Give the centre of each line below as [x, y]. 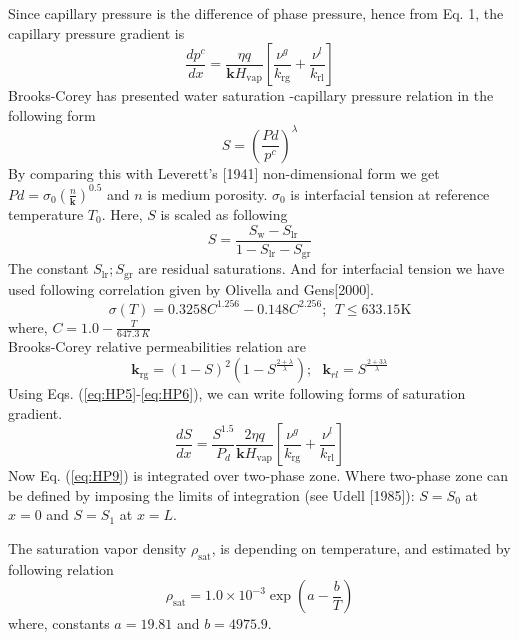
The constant [48, 268]
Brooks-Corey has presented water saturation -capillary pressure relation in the [251, 95]
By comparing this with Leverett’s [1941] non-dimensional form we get [224, 172]
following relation [61, 568]
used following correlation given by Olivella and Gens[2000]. [191, 288]
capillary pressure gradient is [96, 32]
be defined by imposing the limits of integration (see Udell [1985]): [211, 494]
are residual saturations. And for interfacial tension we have [321, 268]
